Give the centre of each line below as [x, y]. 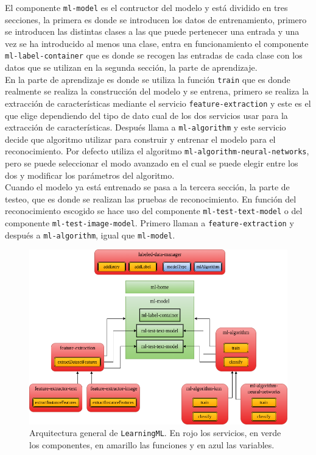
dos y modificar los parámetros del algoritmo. [90, 175]
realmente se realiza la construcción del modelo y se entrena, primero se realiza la [157, 91]
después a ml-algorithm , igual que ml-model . [90, 235]
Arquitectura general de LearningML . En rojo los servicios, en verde [155, 433]
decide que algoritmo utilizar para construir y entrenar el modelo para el [140, 139]
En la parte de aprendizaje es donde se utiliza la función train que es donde [148, 79]
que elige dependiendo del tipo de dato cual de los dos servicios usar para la [146, 115]
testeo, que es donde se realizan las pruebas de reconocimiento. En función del [151, 199]
